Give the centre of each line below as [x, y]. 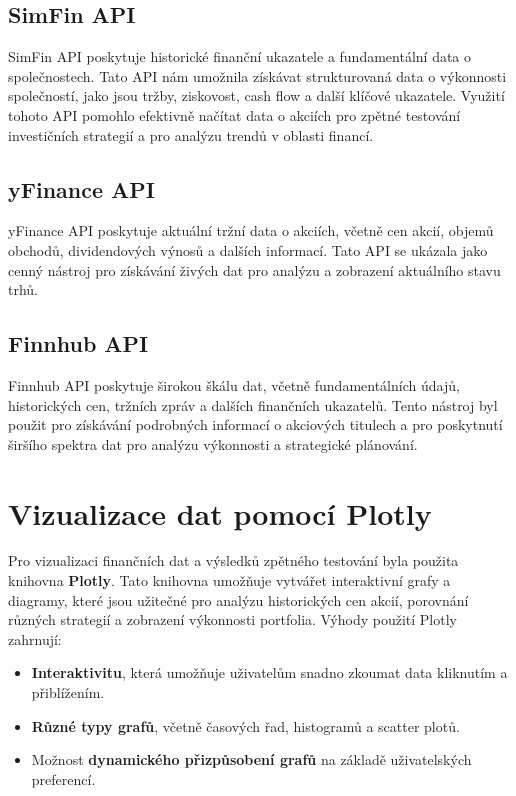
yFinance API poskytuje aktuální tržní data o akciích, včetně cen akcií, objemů [251, 230]
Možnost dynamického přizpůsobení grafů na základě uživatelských [251, 759]
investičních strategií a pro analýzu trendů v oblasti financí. [191, 134]
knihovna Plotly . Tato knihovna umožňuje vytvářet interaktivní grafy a [229, 580]
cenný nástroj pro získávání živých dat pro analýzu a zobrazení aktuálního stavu [254, 269]
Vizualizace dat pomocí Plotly [220, 512]
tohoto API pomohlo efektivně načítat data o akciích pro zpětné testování [234, 114]
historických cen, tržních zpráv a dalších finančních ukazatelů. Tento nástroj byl [253, 404]
